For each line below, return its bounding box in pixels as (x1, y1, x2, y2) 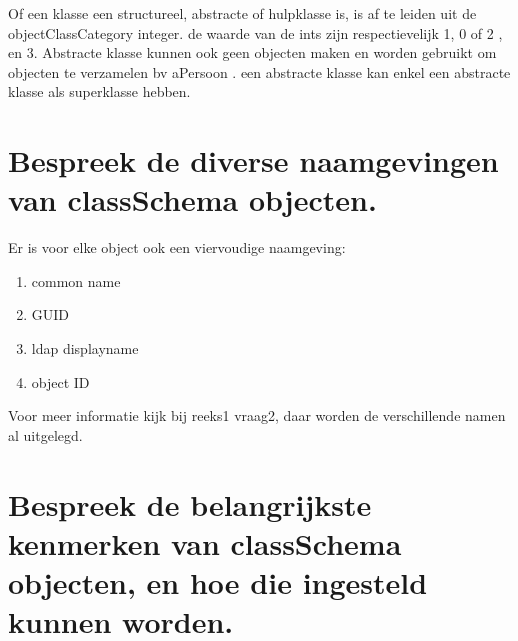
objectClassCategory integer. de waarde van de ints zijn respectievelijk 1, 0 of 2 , (8, 22, 503, 43)
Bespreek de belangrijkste (8, 483, 372, 524)
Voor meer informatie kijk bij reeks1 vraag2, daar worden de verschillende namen (8, 405, 506, 426)
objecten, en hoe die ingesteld (8, 562, 428, 602)
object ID (31, 371, 90, 392)
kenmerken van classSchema (8, 522, 402, 563)
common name (31, 270, 121, 291)
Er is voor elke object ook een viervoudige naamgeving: (8, 237, 346, 258)
